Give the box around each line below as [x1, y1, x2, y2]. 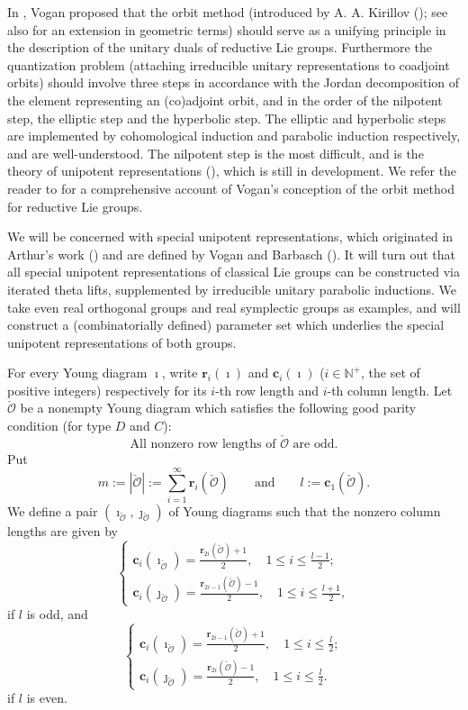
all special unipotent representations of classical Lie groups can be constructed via [7, 262, 460, 281]
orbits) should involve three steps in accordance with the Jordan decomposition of [7, 73, 460, 92]
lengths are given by [7, 521, 119, 540]
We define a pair [7, 501, 98, 520]
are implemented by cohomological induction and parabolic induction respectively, [7, 126, 461, 145]
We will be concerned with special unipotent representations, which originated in [7, 227, 454, 246]
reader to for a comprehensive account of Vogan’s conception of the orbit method [7, 178, 454, 197]
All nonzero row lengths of [130, 437, 276, 451]
